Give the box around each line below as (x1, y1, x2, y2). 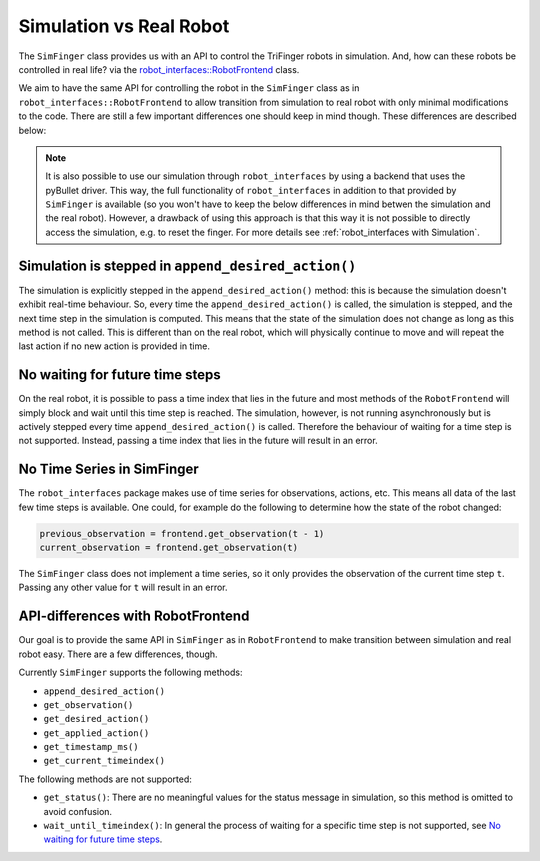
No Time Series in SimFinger (18, 461, 199, 478)
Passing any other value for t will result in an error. (18, 581, 229, 594)
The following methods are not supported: (18, 773, 192, 785)
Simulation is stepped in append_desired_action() (18, 257, 357, 274)
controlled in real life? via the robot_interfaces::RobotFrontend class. (18, 63, 300, 75)
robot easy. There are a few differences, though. (18, 648, 219, 660)
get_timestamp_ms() (43, 741, 139, 753)
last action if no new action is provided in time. (18, 340, 210, 352)
